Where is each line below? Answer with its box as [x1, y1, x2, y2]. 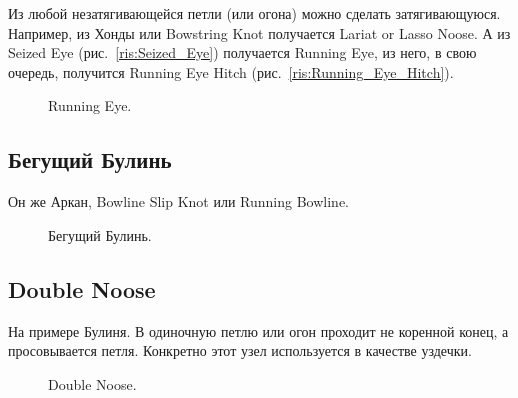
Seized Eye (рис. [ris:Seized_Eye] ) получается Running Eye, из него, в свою [8, 42, 477, 63]
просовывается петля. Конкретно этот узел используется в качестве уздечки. [8, 340, 472, 361]
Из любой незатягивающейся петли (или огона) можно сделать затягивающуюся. [8, 3, 501, 23]
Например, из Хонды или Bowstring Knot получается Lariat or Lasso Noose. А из [8, 22, 511, 43]
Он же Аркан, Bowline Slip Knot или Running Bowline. [8, 191, 349, 212]
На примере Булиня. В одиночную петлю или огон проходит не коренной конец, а [8, 320, 509, 341]
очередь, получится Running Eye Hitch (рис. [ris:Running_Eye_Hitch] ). [8, 61, 454, 82]
